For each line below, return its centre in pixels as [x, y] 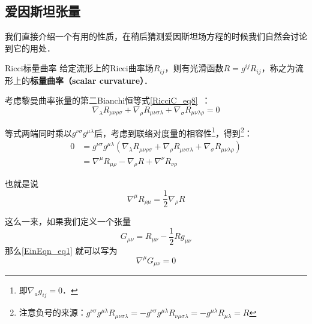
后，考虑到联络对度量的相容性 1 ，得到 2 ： [173, 132]
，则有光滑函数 [194, 68]
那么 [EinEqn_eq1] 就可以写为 [61, 250]
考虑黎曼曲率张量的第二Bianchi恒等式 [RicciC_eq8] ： [108, 100]
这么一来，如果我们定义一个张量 [68, 221]
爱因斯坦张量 [43, 11]
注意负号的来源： [52, 312]
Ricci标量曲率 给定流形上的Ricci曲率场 [79, 68]
